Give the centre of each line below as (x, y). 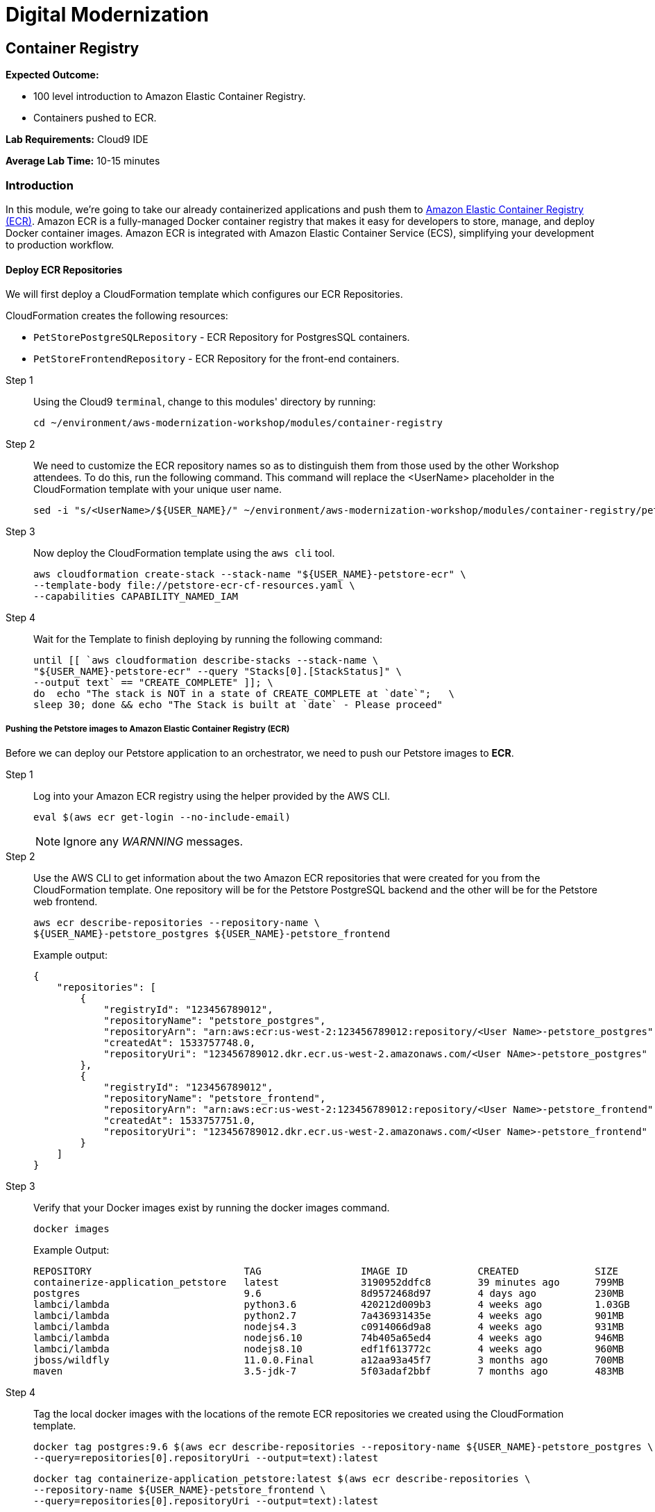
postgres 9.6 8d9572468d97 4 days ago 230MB (329, 1293)
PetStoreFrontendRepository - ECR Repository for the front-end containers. (216, 359)
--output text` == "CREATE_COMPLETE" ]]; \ (153, 683)
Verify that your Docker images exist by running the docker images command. (212, 1207)
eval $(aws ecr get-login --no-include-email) (162, 817)
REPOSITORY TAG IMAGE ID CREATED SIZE (326, 1271)
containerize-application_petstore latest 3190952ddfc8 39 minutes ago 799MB (329, 1282)
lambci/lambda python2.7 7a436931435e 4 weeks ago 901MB (329, 1315)
